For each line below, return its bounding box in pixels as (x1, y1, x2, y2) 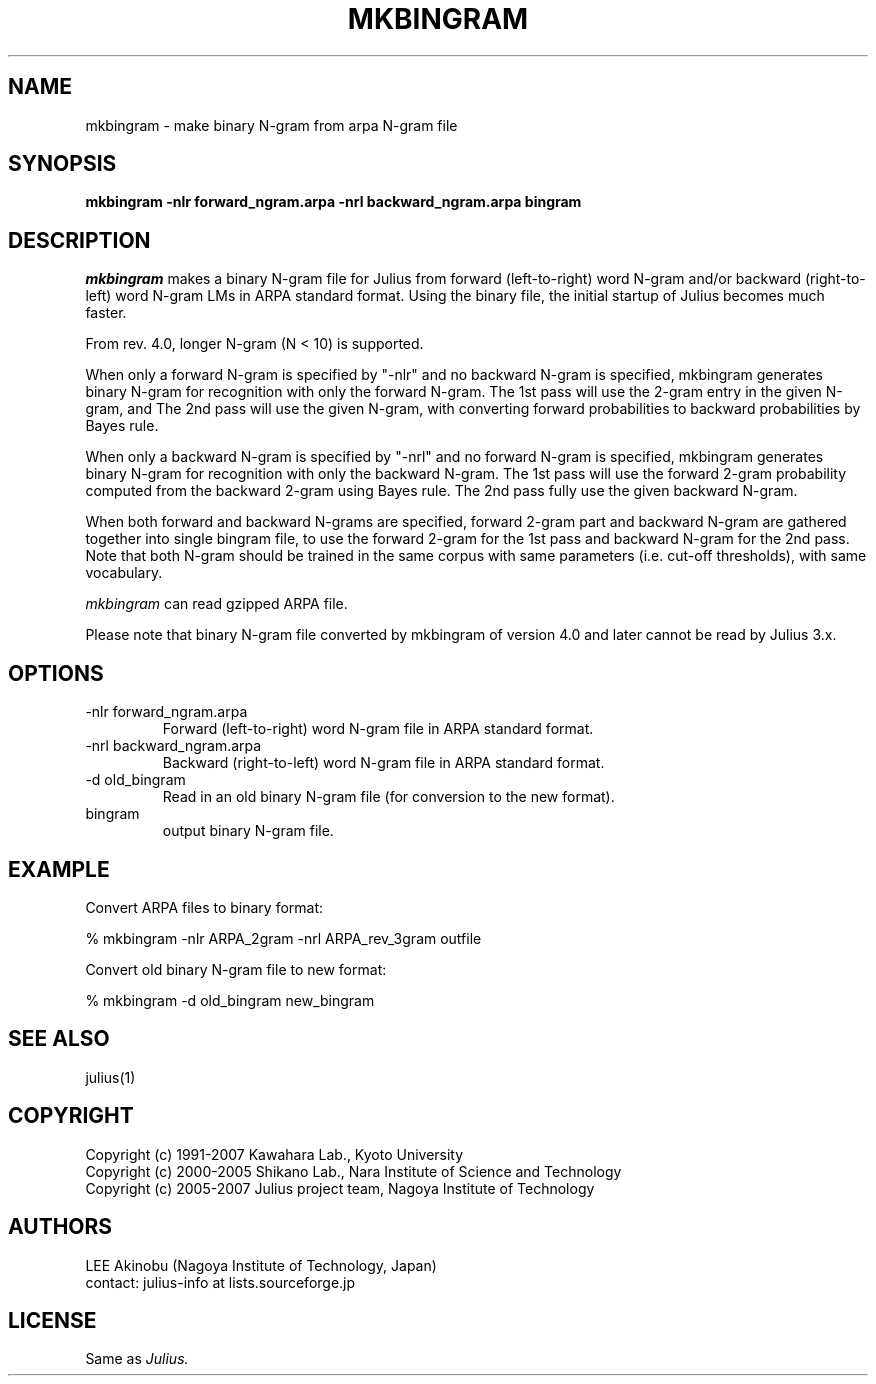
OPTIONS (8, 660, 104, 686)
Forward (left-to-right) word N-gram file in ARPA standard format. (162, 720, 594, 738)
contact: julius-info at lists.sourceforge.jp (85, 1273, 356, 1291)
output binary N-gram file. (162, 822, 334, 840)
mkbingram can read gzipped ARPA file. (85, 595, 348, 613)
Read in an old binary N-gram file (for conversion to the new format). (162, 788, 615, 806)
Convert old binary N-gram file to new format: (85, 960, 387, 978)
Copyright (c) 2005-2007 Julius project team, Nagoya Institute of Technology (85, 1179, 595, 1197)
